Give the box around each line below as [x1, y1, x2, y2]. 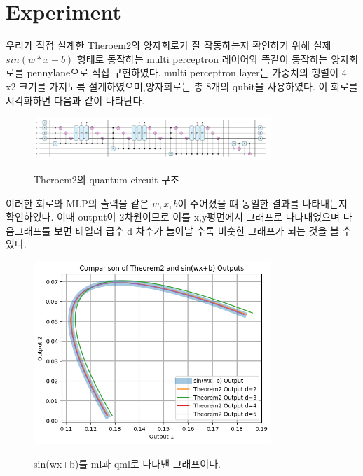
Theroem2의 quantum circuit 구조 [34, 171, 179, 186]
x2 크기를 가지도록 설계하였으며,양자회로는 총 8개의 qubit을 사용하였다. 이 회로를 [6, 78, 358, 93]
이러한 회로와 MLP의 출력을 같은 [6, 195, 149, 210]
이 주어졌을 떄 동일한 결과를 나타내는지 [177, 195, 348, 210]
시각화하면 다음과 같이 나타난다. [6, 92, 145, 107]
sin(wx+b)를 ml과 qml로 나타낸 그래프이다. [34, 456, 221, 471]
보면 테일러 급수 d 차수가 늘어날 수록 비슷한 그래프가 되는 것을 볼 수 [54, 223, 352, 237]
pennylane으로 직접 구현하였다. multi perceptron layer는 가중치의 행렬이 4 [27, 65, 347, 80]
